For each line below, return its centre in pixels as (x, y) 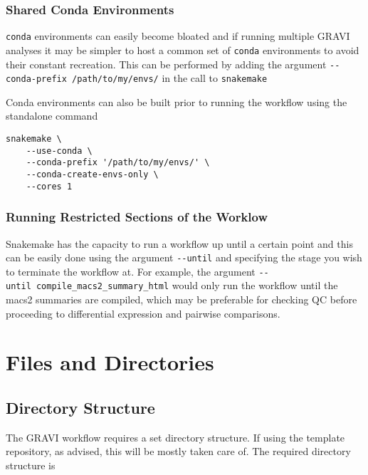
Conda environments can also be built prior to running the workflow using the (177, 101)
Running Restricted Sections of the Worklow (137, 217)
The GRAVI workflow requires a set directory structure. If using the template (175, 437)
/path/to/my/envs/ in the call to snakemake (170, 78)
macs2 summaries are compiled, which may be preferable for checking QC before (182, 299)
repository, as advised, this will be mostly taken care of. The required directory (178, 451)
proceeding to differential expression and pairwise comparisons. (143, 313)
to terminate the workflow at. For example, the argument (131, 271)
